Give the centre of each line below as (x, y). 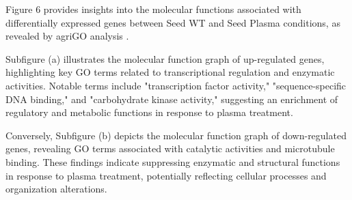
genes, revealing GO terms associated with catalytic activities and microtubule (170, 148)
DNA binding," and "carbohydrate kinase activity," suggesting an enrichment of (172, 99)
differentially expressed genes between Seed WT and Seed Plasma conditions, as (173, 22)
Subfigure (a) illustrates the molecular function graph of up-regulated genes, (165, 58)
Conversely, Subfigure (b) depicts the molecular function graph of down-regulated (176, 135)
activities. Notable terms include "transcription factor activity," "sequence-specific (176, 85)
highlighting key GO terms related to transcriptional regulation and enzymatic (170, 72)
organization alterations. (56, 189)
